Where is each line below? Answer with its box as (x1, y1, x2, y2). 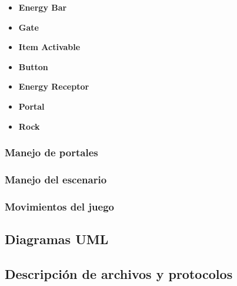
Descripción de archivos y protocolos (5, 264, 233, 282)
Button (18, 60, 48, 73)
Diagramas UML (5, 230, 109, 248)
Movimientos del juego (5, 199, 114, 213)
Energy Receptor (18, 80, 89, 93)
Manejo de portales (5, 145, 98, 160)
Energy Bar (18, 1, 67, 13)
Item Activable (18, 41, 81, 53)
